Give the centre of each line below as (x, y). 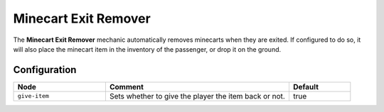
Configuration (45, 70)
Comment (126, 86)
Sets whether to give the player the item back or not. (197, 96)
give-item (33, 96)
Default (306, 86)
